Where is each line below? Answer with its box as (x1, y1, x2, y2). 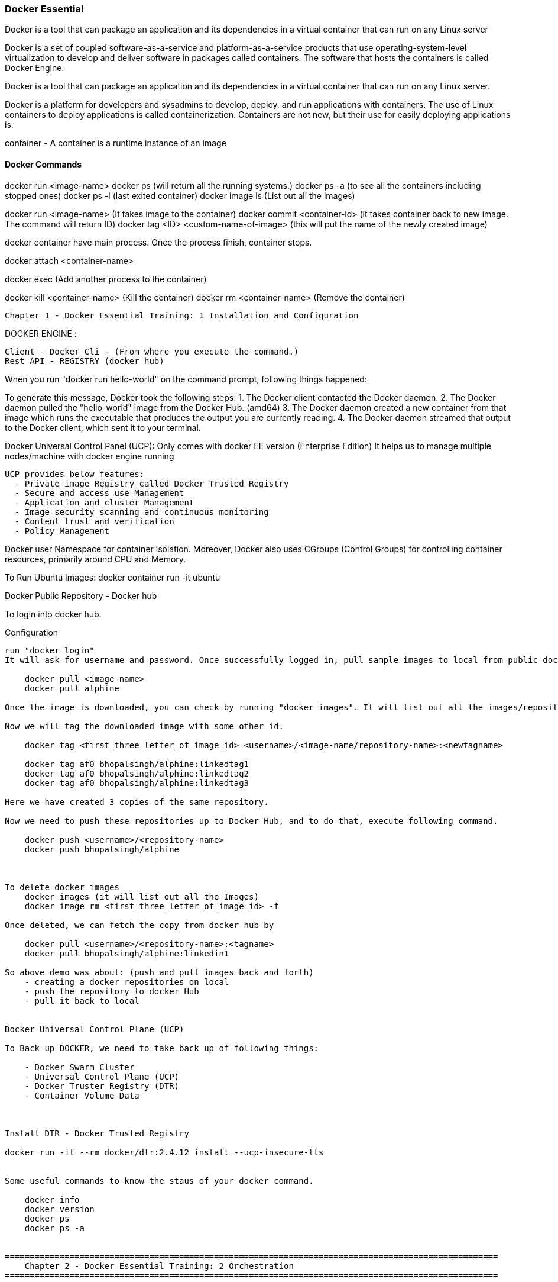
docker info (24, 1194, 80, 1204)
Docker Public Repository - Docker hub (5, 590, 157, 601)
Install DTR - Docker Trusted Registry (5, 1128, 189, 1138)
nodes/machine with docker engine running (5, 450, 174, 461)
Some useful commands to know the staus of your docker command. (5, 1175, 314, 1186)
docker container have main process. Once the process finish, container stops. (5, 237, 312, 247)
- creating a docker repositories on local (24, 977, 229, 987)
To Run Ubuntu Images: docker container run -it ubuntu (5, 572, 220, 582)
